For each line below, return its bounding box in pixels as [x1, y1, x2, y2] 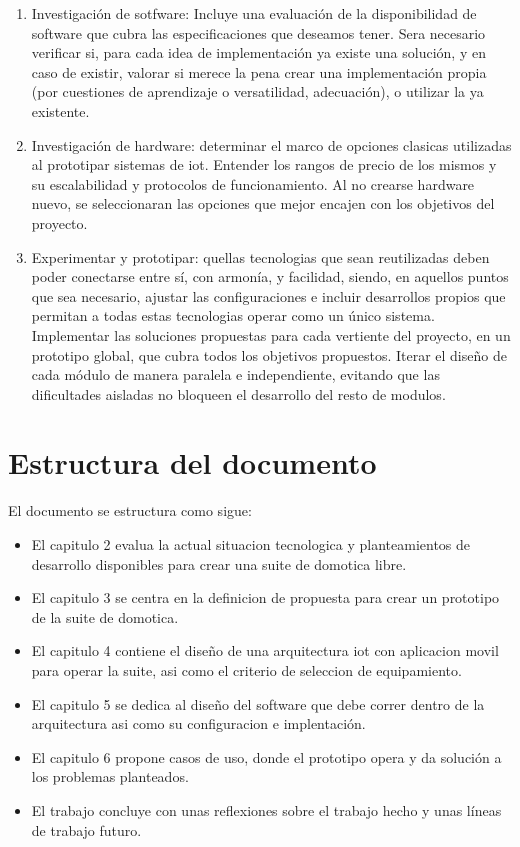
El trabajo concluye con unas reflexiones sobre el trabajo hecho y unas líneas [31, 799, 502, 820]
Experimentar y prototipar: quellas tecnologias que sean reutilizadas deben [31, 246, 490, 267]
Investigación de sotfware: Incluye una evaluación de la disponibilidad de [31, 3, 477, 23]
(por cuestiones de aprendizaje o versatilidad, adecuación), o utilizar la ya [31, 81, 484, 102]
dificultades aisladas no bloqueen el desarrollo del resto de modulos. [31, 383, 446, 404]
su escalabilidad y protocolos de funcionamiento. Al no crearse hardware [31, 173, 475, 194]
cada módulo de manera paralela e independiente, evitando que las [31, 364, 440, 385]
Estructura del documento [8, 442, 377, 483]
